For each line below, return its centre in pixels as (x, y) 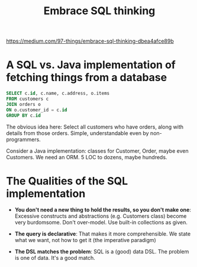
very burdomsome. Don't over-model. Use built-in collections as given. (101, 223)
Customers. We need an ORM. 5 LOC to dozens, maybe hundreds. (87, 157)
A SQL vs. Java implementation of (91, 65)
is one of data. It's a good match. (55, 258)
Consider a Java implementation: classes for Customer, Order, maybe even (97, 151)
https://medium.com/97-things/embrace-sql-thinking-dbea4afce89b (90, 41)
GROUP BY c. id (24, 115)
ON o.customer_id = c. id (37, 110)
